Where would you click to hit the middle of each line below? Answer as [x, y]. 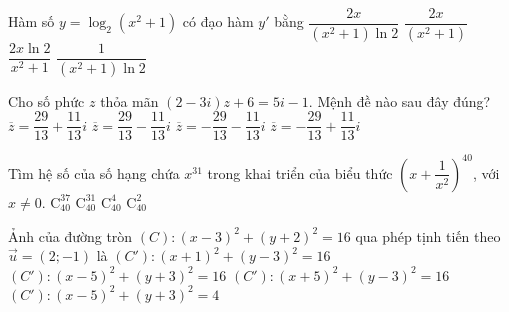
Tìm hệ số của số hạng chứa [94, 172]
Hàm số [31, 21]
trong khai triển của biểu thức [300, 172]
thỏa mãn [129, 100]
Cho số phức [46, 100]
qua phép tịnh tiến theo [428, 235]
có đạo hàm [218, 21]
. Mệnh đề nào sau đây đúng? [399, 100]
